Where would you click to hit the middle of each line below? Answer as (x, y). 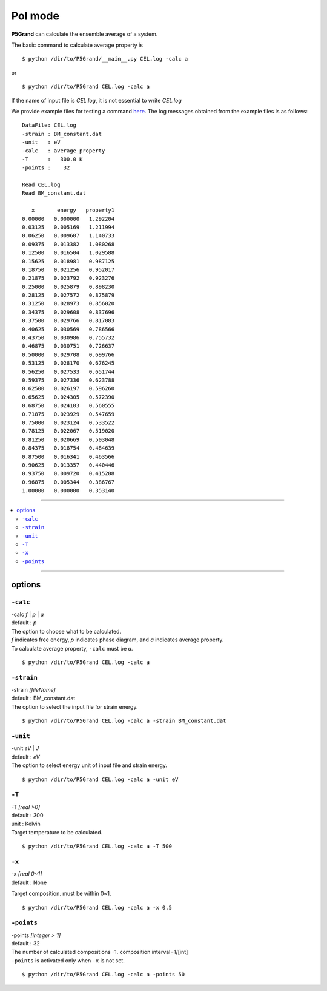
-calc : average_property (64, 151)
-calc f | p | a (28, 614)
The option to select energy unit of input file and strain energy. (89, 765)
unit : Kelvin (26, 824)
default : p (24, 623)
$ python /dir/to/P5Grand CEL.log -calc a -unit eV (100, 779)
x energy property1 (73, 210)
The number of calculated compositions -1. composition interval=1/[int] (100, 952)
